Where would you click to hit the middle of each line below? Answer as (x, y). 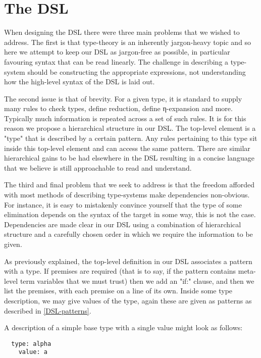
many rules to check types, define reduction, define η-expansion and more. (118, 108)
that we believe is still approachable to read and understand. (98, 167)
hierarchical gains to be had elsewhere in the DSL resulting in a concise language (129, 158)
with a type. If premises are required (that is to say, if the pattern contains (120, 271)
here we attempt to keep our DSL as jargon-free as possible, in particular (117, 52)
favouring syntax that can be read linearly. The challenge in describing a (116, 61)
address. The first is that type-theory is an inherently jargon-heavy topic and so (128, 42)
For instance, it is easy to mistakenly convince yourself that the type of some (123, 204)
